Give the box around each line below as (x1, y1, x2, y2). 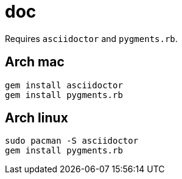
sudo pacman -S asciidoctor (5, 136, 139, 146)
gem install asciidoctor (5, 80, 123, 90)
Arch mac (5, 54, 65, 70)
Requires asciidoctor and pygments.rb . (5, 33, 178, 44)
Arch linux (5, 110, 68, 126)
